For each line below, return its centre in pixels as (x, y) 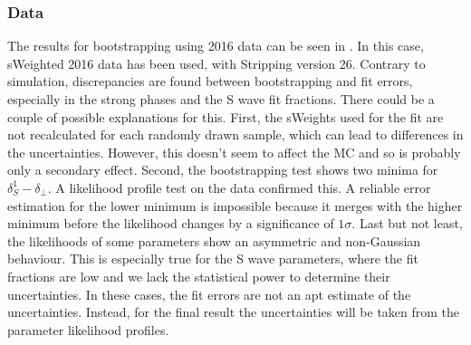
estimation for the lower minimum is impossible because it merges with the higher (235, 205)
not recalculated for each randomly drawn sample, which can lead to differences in (235, 134)
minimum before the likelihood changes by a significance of (171, 223)
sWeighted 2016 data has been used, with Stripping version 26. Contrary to (216, 63)
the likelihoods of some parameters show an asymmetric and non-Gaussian (214, 240)
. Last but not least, (407, 223)
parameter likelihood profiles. (88, 329)
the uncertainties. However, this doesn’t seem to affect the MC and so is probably (234, 152)
